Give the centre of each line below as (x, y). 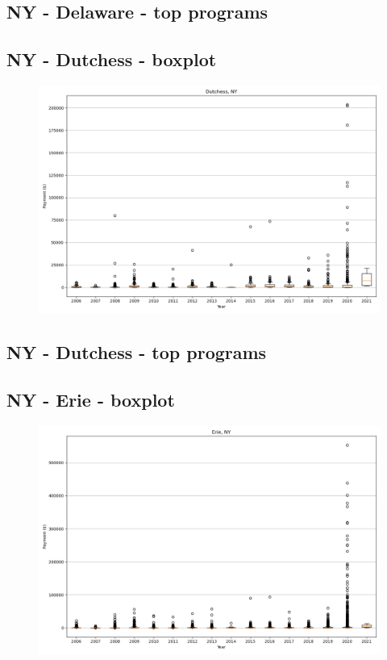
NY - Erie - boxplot (91, 400)
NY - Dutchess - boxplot (112, 59)
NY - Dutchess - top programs (137, 352)
